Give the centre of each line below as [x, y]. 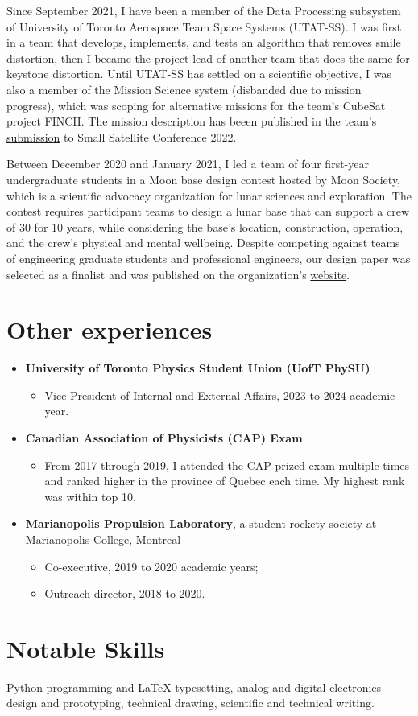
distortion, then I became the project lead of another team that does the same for [208, 58]
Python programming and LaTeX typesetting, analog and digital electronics [194, 687]
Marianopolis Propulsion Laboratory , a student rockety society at [201, 523]
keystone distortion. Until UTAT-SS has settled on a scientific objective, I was [199, 74]
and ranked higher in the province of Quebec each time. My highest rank [225, 481]
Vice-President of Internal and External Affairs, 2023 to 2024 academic [220, 395]
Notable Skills [86, 648]
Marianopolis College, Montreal [103, 539]
